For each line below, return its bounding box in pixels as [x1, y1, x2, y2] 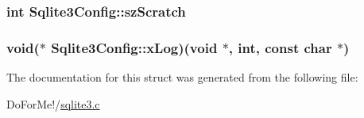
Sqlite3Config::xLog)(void [51, 37, 218, 57]
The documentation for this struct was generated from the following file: [6, 69, 358, 86]
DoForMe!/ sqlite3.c [6, 95, 100, 112]
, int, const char [228, 37, 332, 57]
